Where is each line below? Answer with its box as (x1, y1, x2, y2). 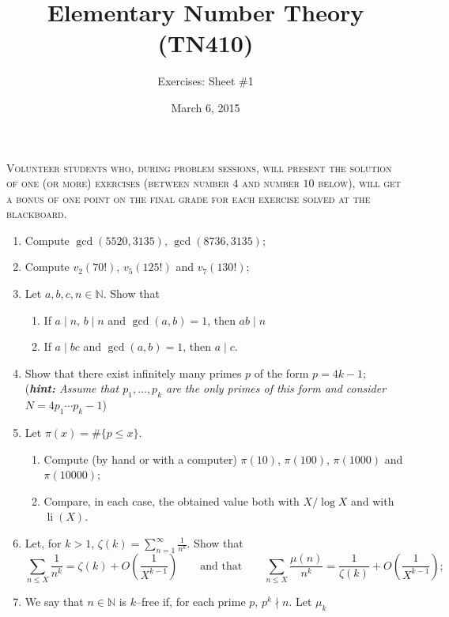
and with (351, 492, 394, 509)
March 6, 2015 (171, 99, 240, 115)
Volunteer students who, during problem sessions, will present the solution (6, 159, 392, 175)
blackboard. (6, 205, 67, 222)
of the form (254, 364, 309, 381)
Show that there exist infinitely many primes (25, 364, 242, 381)
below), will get (318, 175, 402, 191)
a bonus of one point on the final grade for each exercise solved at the (6, 190, 371, 206)
